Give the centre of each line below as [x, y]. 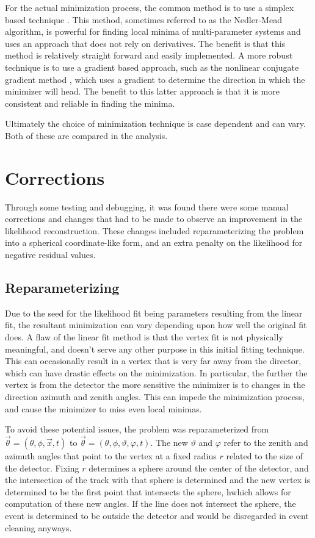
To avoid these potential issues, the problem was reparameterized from [137, 429]
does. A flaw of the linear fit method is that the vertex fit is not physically [144, 337]
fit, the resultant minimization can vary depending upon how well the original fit [156, 325]
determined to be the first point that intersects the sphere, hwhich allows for [148, 491]
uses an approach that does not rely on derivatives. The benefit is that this [145, 43]
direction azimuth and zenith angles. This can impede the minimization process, [155, 396]
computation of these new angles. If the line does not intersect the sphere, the [150, 504]
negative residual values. [50, 255]
